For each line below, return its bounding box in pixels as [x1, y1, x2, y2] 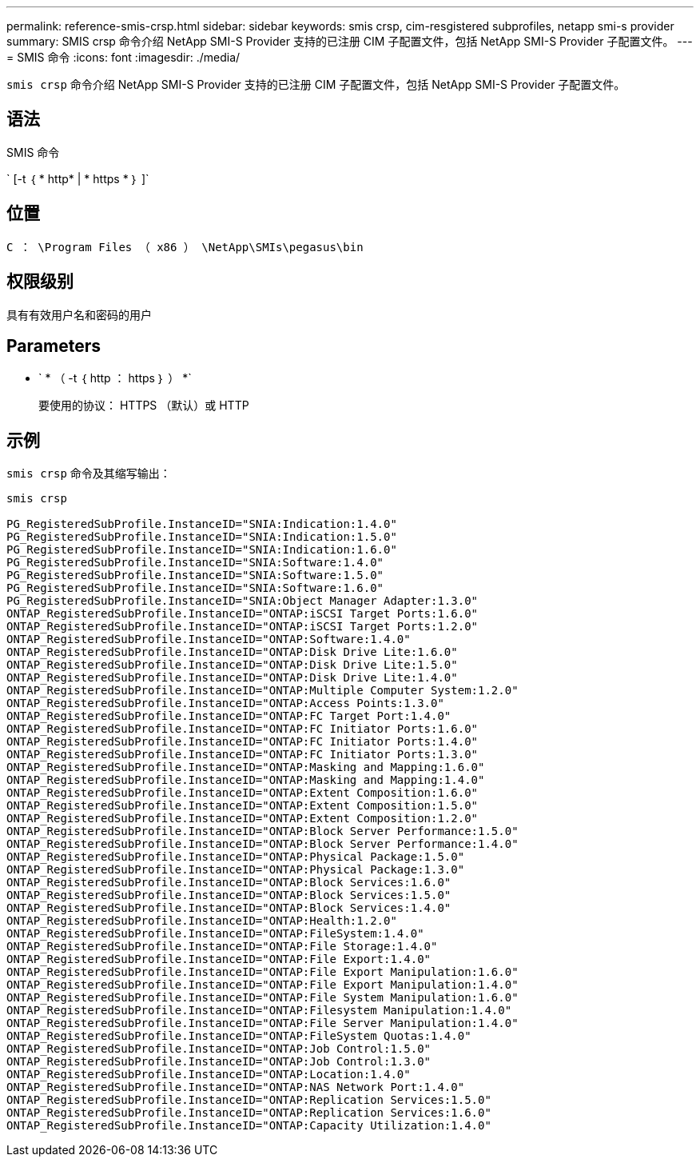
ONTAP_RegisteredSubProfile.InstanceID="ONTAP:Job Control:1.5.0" [6, 1042, 432, 1056]
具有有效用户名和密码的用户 [6, 307, 152, 322]
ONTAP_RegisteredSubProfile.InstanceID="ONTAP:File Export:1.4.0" [6, 953, 432, 966]
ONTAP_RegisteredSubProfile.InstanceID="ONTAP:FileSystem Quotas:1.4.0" [6, 1029, 471, 1043]
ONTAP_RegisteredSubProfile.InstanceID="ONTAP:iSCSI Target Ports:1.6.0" [6, 607, 479, 621]
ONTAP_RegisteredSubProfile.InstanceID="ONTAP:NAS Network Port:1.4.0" [6, 1081, 465, 1094]
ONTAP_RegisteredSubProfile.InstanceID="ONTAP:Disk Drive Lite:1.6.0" [6, 645, 458, 659]
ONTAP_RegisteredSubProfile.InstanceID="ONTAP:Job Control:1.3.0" [6, 1055, 432, 1069]
